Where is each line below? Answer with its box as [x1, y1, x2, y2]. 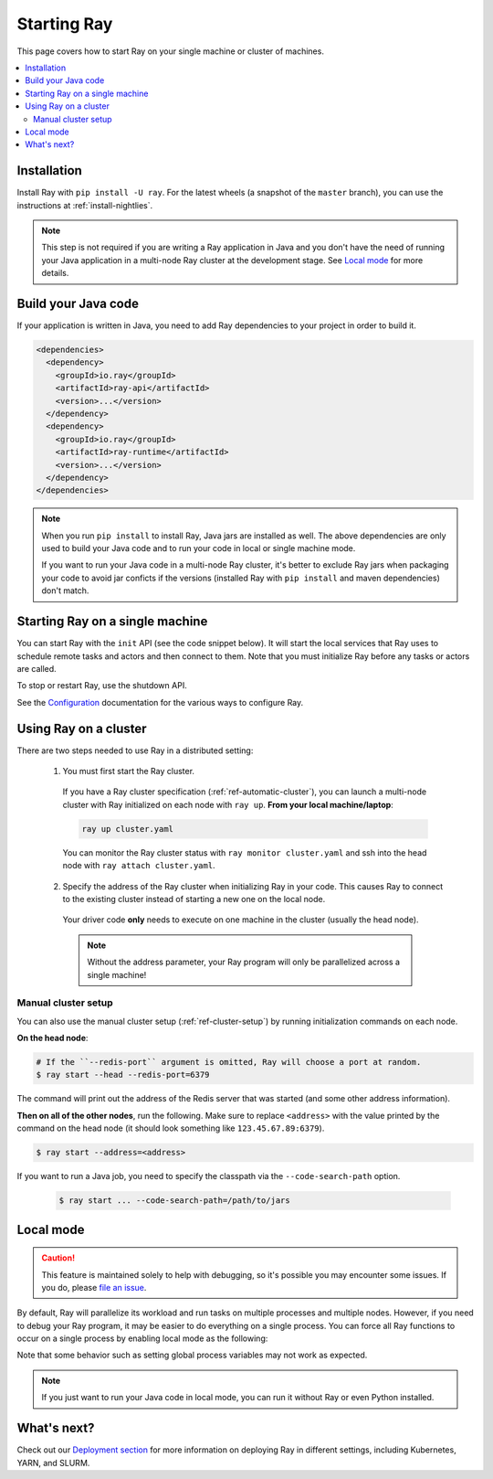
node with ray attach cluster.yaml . [62, 860, 215, 871]
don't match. [41, 585, 89, 596]
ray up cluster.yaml [81, 824, 173, 834]
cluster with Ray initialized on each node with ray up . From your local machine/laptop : [62, 799, 394, 810]
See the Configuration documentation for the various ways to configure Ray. [16, 697, 304, 708]
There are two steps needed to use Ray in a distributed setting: [16, 745, 254, 756]
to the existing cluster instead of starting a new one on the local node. [62, 893, 326, 904]
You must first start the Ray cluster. [62, 766, 195, 777]
